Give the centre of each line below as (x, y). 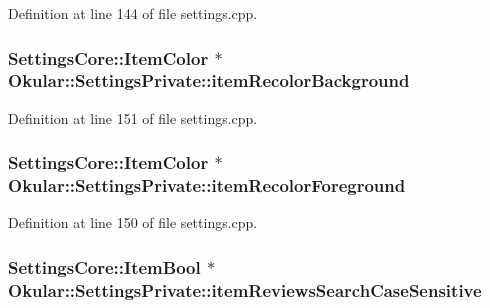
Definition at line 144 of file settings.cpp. (133, 13)
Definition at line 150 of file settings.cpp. (133, 222)
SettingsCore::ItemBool (104, 266)
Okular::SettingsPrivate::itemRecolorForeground (207, 185)
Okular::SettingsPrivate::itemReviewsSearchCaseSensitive (245, 289)
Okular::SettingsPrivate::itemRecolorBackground (209, 80)
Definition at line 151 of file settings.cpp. (133, 117)
